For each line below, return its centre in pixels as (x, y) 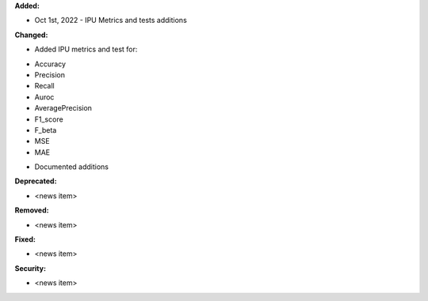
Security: (31, 268)
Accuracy (50, 64)
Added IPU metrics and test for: (86, 49)
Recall (44, 86)
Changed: (31, 35)
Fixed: (25, 239)
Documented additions (72, 167)
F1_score (49, 119)
